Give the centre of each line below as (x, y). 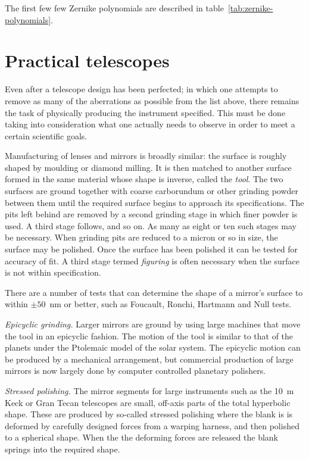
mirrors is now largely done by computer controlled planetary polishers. (135, 371)
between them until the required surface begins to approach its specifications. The (154, 202)
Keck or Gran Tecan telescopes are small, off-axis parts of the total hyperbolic (148, 402)
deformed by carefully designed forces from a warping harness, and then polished (152, 425)
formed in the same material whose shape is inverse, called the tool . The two (144, 179)
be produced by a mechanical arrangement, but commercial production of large (149, 359)
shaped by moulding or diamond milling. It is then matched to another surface (148, 167)
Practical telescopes (87, 60)
